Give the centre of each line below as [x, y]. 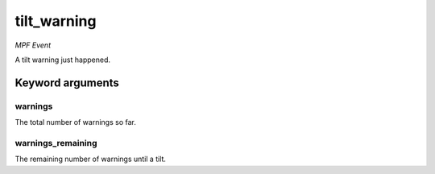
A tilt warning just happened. [63, 60]
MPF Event [33, 45]
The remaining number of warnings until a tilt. [91, 159]
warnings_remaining [56, 143]
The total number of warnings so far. [75, 122]
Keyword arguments [67, 83]
